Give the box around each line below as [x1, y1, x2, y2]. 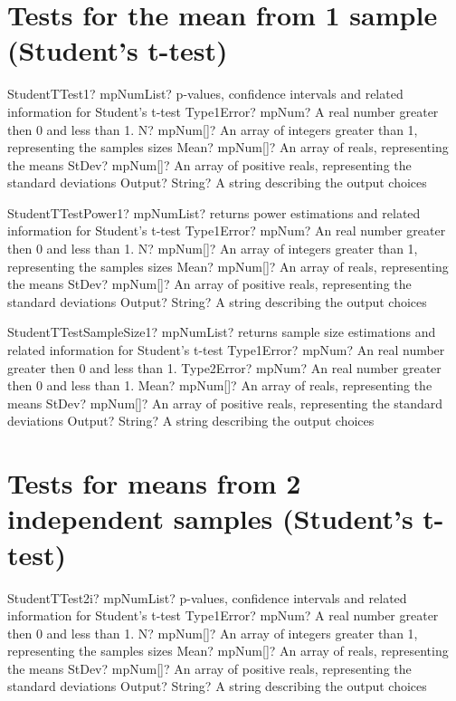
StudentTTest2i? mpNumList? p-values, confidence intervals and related [7, 588, 407, 607]
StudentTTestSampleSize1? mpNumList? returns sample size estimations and [7, 322, 436, 341]
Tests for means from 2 [7, 465, 301, 502]
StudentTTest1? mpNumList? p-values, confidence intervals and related [7, 84, 404, 103]
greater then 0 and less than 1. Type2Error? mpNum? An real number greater [7, 358, 442, 377]
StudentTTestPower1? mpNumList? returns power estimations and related [7, 203, 421, 222]
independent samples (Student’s [7, 500, 413, 537]
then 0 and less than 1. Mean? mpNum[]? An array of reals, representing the [7, 376, 432, 395]
